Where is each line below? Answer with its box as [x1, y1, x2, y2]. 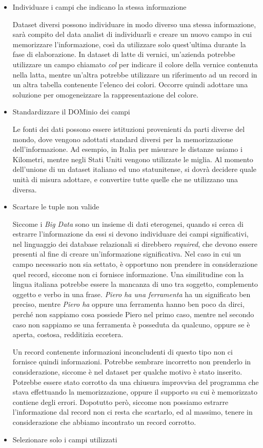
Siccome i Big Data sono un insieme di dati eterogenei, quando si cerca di [12, 218, 244, 229]
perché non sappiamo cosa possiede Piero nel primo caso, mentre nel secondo [12, 309, 254, 320]
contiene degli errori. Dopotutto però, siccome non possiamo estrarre [12, 396, 229, 407]
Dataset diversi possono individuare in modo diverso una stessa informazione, [12, 18, 256, 29]
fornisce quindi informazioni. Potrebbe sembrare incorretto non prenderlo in [12, 356, 251, 367]
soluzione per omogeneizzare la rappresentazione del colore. [12, 89, 198, 100]
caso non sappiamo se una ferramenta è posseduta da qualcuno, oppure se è [12, 319, 250, 329]
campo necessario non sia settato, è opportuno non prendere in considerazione [12, 259, 258, 269]
